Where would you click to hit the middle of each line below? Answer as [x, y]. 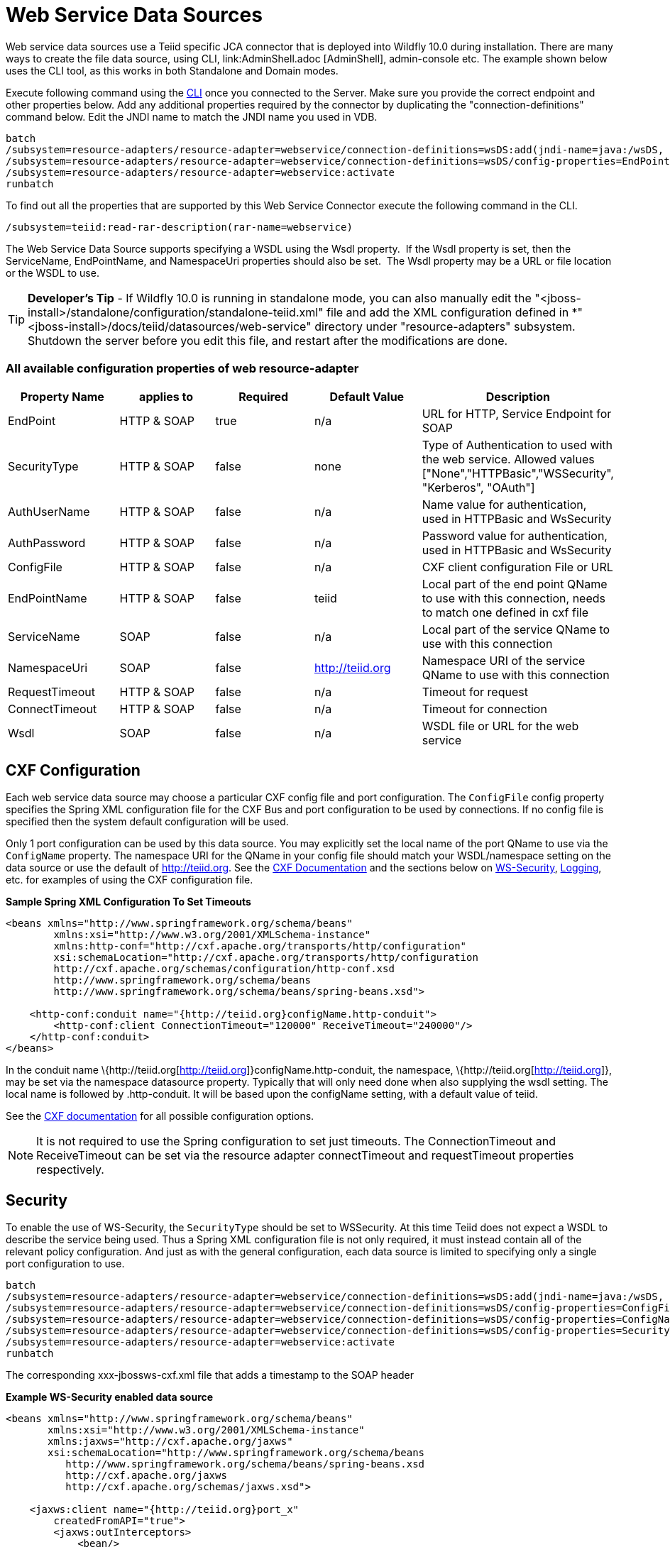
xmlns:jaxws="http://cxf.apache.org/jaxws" [170, 1442]
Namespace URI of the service [504, 660]
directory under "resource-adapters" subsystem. [445, 326]
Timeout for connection [484, 709]
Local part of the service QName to [516, 629]
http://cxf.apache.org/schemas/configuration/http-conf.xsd [224, 969]
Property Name [62, 396]
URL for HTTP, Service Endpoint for [517, 413]
